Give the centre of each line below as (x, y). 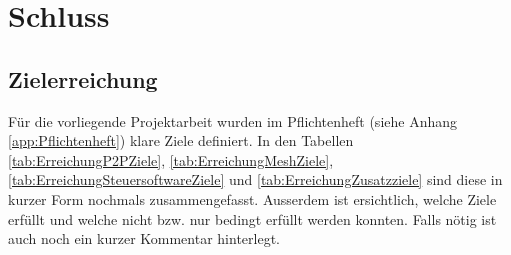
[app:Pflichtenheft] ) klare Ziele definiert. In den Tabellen (181, 140)
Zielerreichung (83, 78)
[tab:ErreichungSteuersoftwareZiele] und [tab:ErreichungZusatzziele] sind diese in (255, 179)
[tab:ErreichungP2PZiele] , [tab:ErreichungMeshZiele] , (171, 159)
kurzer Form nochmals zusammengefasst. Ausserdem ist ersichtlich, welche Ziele (252, 198)
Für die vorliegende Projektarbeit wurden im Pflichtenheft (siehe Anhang (233, 120)
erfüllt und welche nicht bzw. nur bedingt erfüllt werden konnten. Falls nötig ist (252, 218)
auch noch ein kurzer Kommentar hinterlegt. (144, 238)
